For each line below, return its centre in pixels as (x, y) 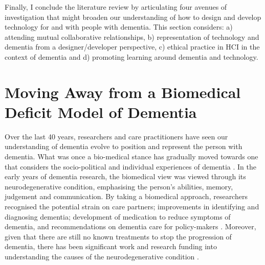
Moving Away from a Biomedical (123, 92)
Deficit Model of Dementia (101, 112)
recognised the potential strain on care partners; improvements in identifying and (132, 207)
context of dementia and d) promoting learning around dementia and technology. (131, 56)
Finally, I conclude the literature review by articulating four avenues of (116, 7)
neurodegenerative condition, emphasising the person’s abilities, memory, (119, 186)
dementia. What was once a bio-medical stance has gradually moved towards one (131, 156)
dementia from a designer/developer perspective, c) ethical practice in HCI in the (132, 47)
